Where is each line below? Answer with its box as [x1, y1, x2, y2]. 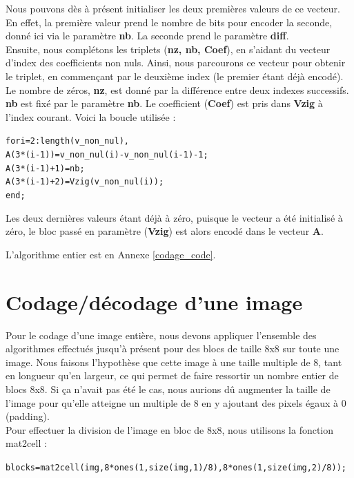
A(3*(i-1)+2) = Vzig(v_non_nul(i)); [6, 177, 164, 187]
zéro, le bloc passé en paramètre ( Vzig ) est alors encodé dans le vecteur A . [6, 224, 324, 238]
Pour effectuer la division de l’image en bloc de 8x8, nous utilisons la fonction [6, 422, 334, 437]
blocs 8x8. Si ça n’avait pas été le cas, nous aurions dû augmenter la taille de [6, 381, 331, 396]
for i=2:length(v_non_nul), [6, 136, 129, 146]
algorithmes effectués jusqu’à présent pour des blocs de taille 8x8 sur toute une [6, 341, 340, 356]
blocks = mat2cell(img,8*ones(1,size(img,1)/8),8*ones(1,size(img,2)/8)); [6, 462, 346, 472]
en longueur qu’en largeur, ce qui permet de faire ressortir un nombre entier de [6, 368, 339, 383]
